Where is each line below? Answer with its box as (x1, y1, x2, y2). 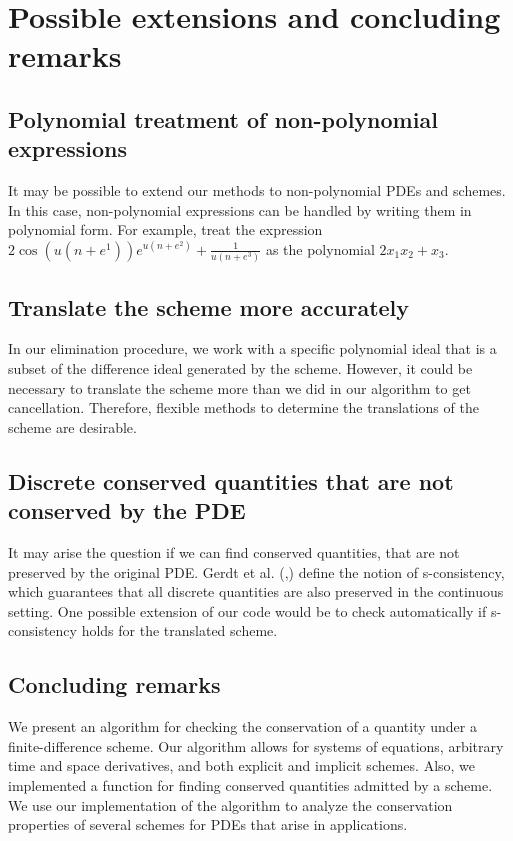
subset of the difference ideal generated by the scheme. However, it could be (8, 358, 473, 379)
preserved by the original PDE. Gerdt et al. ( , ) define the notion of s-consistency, (8, 561, 505, 582)
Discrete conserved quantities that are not (8, 465, 454, 496)
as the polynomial (265, 238, 375, 259)
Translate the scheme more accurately (8, 291, 410, 322)
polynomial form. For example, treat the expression (8, 219, 323, 240)
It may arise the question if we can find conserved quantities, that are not (8, 542, 460, 563)
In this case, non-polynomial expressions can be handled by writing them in (8, 199, 472, 220)
